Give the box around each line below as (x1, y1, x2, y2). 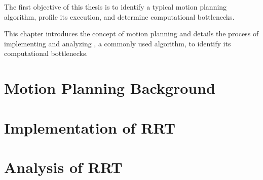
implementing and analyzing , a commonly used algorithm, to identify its (4, 38, 231, 48)
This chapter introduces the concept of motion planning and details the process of (4, 28, 259, 39)
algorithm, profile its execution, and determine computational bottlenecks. (4, 11, 235, 22)
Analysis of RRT (4, 156, 123, 177)
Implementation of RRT (4, 117, 176, 138)
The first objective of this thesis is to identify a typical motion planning (4, 2, 227, 12)
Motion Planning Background (4, 78, 215, 98)
